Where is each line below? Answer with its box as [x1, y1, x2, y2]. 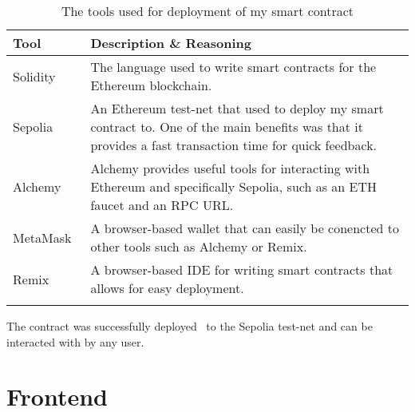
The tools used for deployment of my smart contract [61, 2, 354, 20]
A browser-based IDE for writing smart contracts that [90, 260, 393, 279]
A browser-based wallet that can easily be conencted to [90, 219, 399, 237]
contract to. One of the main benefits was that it [90, 117, 363, 136]
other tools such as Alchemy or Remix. [90, 237, 307, 256]
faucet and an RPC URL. [90, 196, 234, 214]
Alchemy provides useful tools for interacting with [90, 159, 370, 177]
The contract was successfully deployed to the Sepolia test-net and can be [6, 318, 373, 334]
